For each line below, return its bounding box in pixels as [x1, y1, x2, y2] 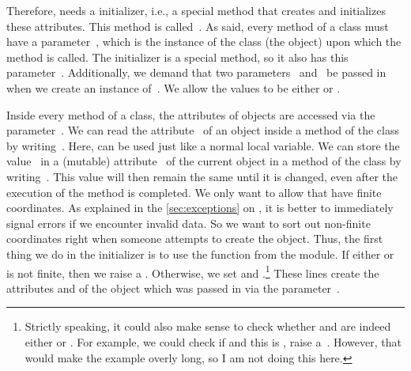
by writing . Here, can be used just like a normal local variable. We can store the [6, 137, 400, 153]
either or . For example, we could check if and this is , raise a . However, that [25, 333, 402, 350]
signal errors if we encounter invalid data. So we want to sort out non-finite [6, 214, 371, 231]
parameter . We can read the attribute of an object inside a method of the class [6, 122, 399, 138]
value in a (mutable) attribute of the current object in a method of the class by [6, 153, 402, 169]
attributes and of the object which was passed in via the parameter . [6, 279, 340, 296]
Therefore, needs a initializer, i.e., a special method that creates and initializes [6, 2, 386, 18]
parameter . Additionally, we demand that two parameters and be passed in [6, 64, 386, 81]
